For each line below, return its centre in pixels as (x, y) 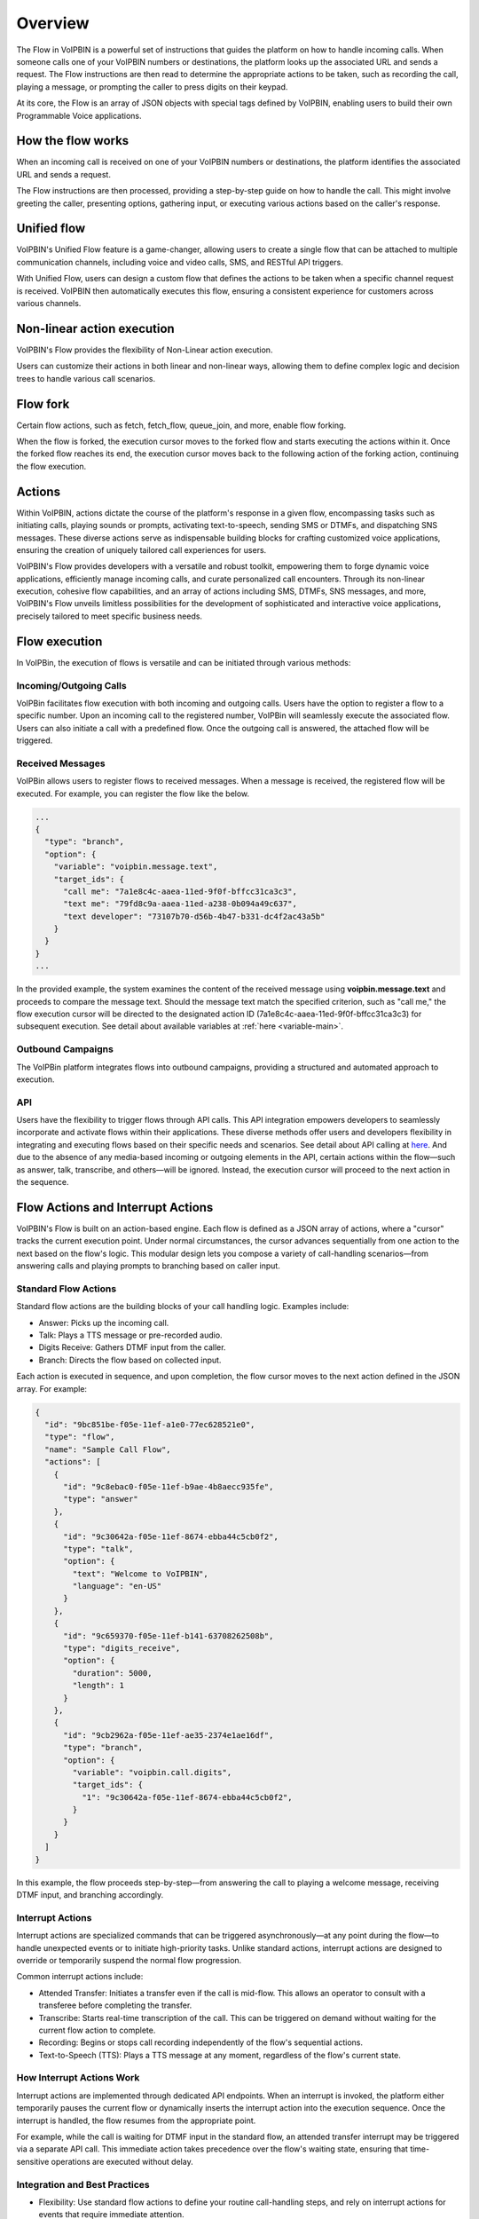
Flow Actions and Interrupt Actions (115, 1207)
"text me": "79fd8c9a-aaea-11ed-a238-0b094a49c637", (180, 904)
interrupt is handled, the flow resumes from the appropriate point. (136, 2120)
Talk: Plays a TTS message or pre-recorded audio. (130, 1335)
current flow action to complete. (97, 2030)
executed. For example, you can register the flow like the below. (133, 794)
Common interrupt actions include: (80, 1977)
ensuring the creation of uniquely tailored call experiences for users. (141, 549)
